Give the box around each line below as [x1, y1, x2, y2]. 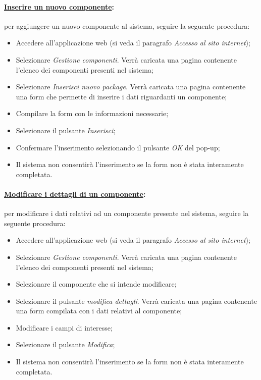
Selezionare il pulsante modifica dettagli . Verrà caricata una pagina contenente [16, 295, 257, 306]
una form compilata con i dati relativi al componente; [16, 305, 182, 316]
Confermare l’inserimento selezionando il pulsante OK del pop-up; [16, 142, 220, 152]
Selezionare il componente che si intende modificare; [16, 279, 177, 289]
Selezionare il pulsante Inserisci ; [16, 125, 116, 135]
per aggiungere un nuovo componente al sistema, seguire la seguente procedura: [4, 20, 250, 31]
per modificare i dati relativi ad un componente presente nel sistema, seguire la [4, 208, 249, 219]
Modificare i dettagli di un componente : [4, 188, 146, 199]
